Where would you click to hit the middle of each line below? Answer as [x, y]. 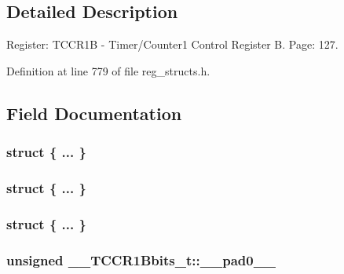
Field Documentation [94, 113]
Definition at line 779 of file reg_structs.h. [108, 70]
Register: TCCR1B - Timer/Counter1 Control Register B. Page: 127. [172, 44]
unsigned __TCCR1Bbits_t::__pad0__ [141, 259]
